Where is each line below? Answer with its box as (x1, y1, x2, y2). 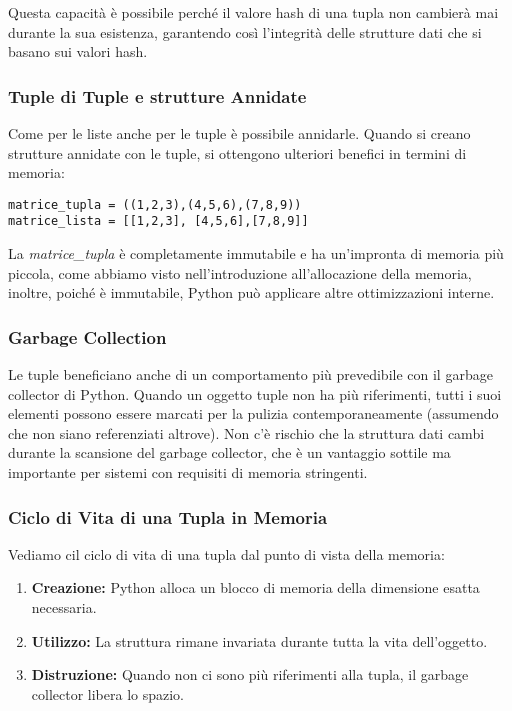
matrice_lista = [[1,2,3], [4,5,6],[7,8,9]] (8, 214, 309, 229)
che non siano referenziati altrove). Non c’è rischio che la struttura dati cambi (8, 422, 485, 443)
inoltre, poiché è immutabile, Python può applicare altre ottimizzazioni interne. (8, 282, 495, 303)
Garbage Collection (8, 324, 167, 349)
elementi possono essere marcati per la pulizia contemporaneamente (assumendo (8, 403, 499, 424)
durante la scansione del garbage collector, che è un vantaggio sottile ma (8, 442, 451, 463)
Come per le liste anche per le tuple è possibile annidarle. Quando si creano (8, 123, 471, 143)
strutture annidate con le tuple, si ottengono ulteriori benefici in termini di (8, 142, 467, 163)
